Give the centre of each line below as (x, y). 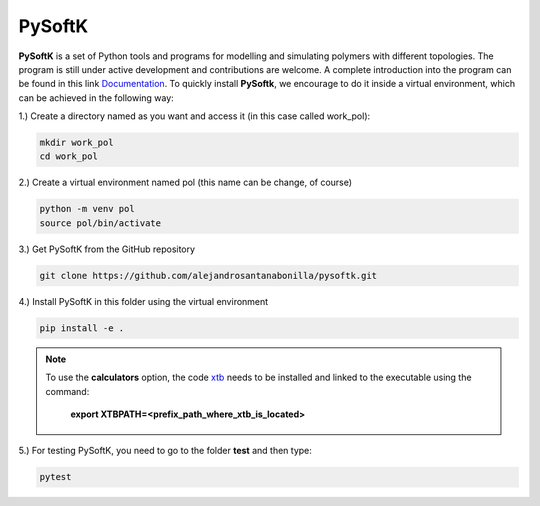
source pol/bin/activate (100, 223)
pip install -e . (82, 328)
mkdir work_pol (76, 143)
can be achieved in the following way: (96, 97)
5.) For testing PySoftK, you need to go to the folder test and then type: (165, 451)
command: (67, 391)
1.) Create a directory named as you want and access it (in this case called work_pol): (194, 116)
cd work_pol (69, 156)
